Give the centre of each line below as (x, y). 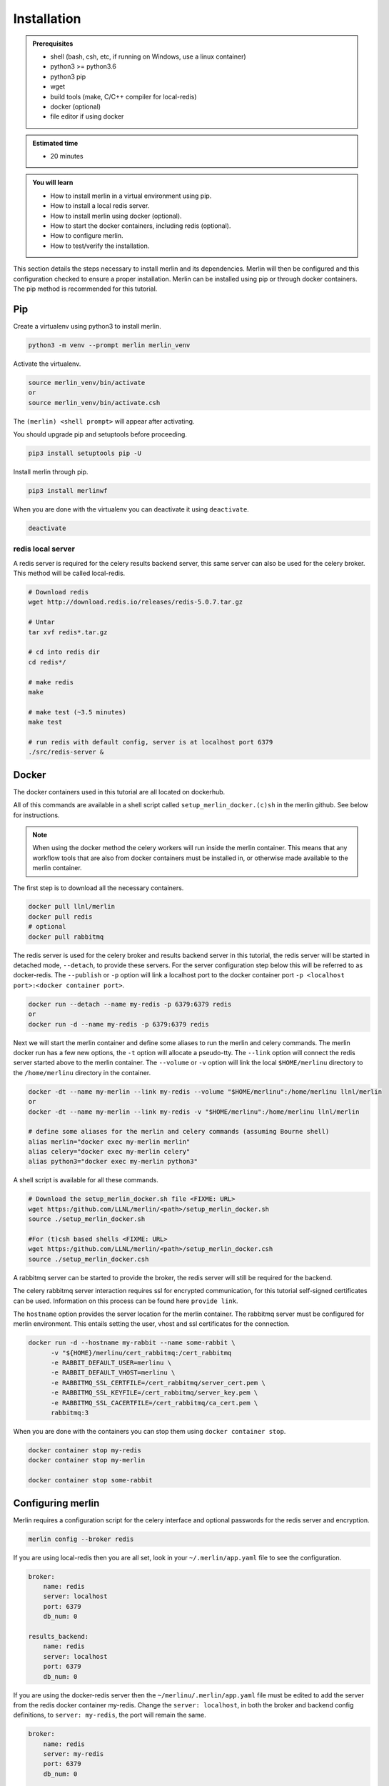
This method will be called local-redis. (69, 573)
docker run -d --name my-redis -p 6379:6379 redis (119, 1024)
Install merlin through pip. (51, 472)
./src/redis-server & (66, 752)
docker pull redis (60, 917)
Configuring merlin (56, 1503)
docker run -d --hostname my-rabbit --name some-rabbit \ (132, 1343)
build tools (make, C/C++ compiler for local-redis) (123, 96)
